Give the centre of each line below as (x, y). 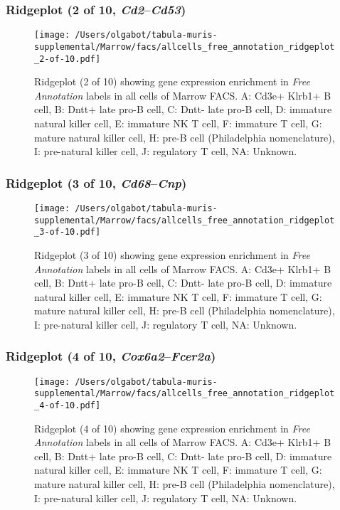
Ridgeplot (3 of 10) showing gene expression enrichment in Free (172, 254)
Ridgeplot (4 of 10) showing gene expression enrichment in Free (172, 428)
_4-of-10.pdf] (68, 406)
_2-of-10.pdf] (68, 59)
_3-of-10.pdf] (68, 232)
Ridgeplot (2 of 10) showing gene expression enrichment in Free (172, 81)
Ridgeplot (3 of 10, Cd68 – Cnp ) (96, 182)
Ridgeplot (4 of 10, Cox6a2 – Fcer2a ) (111, 356)
